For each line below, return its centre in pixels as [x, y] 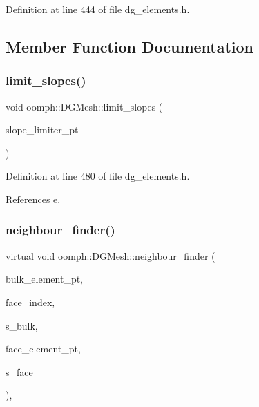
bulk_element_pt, [45, 279]
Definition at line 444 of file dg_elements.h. [98, 9]
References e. [33, 199]
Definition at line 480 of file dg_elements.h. [98, 176]
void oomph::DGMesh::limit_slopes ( [84, 106]
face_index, [30, 302]
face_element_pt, [43, 349]
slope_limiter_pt [42, 130]
